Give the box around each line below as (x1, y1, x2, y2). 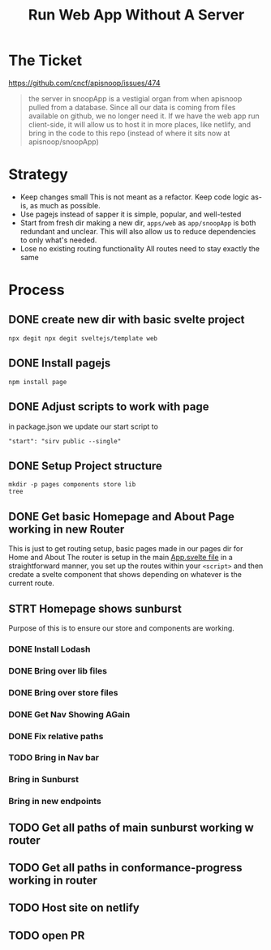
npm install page (8, 378, 67, 386)
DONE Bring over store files (8, 687, 118, 698)
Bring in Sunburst (8, 774, 80, 785)
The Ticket (8, 51, 83, 70)
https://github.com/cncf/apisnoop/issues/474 (8, 78, 161, 88)
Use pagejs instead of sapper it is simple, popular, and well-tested (19, 209, 242, 219)
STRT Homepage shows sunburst (8, 601, 183, 615)
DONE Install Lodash (8, 643, 91, 654)
